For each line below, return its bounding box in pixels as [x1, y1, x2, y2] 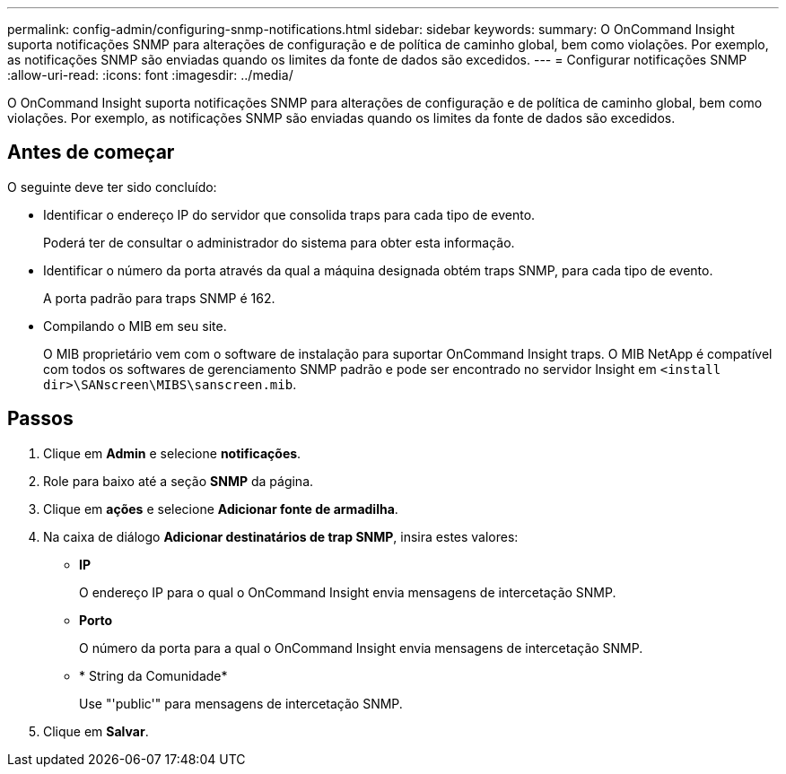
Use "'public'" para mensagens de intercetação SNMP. [79, 695, 403, 711]
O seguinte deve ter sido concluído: [7, 178, 217, 195]
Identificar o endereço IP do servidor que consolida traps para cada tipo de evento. [43, 206, 536, 222]
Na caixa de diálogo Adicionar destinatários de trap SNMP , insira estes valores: [43, 528, 519, 544]
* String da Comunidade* [79, 667, 228, 683]
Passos [7, 407, 74, 430]
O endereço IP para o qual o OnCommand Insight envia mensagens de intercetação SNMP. [79, 584, 616, 600]
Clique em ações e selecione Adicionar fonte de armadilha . [43, 500, 398, 517]
